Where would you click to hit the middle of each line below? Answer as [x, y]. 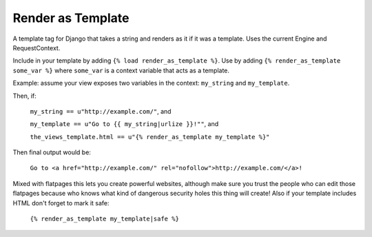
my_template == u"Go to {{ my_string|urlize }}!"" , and [124, 124]
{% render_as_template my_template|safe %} [104, 219]
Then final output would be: [52, 152]
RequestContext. [37, 48]
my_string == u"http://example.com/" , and [101, 111]
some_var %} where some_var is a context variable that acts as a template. [121, 70]
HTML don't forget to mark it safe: [61, 203]
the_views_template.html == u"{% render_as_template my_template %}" [150, 137]
